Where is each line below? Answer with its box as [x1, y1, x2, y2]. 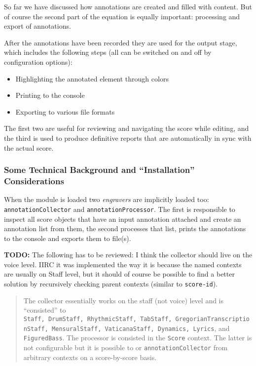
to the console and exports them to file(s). [4, 233, 131, 243]
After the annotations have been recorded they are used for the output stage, [4, 37, 237, 47]
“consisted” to [23, 305, 66, 315]
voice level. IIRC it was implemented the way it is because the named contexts [4, 259, 242, 269]
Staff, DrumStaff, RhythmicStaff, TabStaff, [23, 315, 172, 323]
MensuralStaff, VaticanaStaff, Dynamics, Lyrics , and [52, 323, 230, 333]
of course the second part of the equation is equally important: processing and [4, 11, 240, 21]
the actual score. [4, 142, 54, 153]
